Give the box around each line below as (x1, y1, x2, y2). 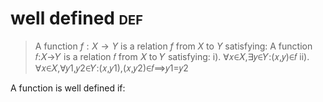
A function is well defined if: (10, 82, 126, 94)
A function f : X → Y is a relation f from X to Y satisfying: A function (34, 40, 313, 52)
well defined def (10, 7, 143, 30)
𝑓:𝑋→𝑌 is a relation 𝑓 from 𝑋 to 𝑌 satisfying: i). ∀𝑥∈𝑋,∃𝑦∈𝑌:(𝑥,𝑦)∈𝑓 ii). (34, 50, 310, 62)
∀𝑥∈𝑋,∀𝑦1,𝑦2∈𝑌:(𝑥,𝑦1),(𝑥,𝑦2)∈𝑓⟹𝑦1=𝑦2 (34, 62, 189, 74)
